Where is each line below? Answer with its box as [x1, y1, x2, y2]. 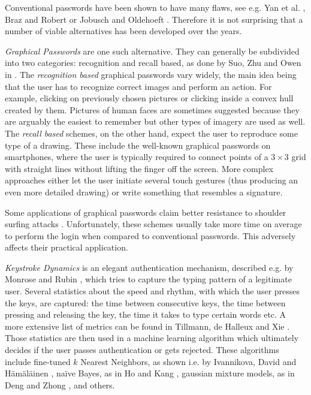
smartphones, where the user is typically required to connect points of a [5, 150, 268, 163]
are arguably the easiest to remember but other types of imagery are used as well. [5, 115, 306, 128]
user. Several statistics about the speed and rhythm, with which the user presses [5, 285, 300, 297]
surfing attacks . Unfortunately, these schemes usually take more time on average [5, 218, 302, 230]
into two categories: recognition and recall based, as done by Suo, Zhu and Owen [5, 56, 301, 69]
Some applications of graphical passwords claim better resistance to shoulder [5, 206, 286, 218]
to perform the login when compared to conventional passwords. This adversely [5, 229, 296, 242]
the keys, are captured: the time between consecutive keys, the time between [5, 296, 286, 309]
